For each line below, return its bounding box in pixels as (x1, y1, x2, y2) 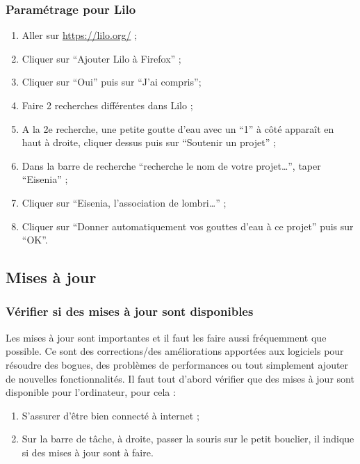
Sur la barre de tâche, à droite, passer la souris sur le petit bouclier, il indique (22, 431, 354, 446)
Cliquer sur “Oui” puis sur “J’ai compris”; (22, 74, 202, 89)
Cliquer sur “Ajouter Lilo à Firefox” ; (22, 51, 181, 65)
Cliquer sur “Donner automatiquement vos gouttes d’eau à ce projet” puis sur (22, 218, 354, 233)
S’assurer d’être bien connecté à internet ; (22, 408, 199, 422)
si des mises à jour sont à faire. (22, 445, 154, 459)
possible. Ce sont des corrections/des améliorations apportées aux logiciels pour (6, 344, 344, 358)
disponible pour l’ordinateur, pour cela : (6, 385, 176, 399)
